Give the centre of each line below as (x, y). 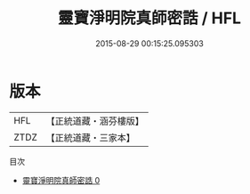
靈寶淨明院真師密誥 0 (61, 180)
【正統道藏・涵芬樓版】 (95, 121)
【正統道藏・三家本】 (91, 137)
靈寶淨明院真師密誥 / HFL (149, 18)
